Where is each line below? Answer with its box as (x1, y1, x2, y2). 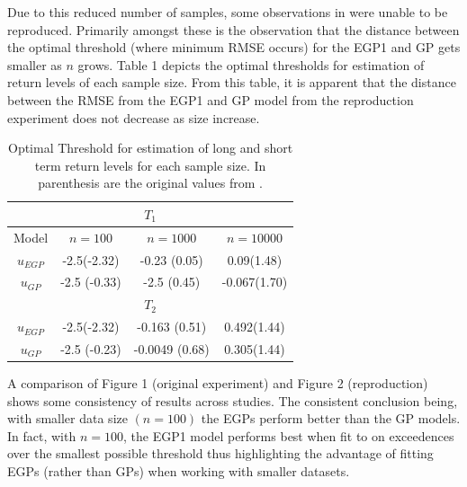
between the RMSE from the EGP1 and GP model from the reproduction (7, 90, 414, 109)
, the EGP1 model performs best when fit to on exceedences (122, 426, 454, 445)
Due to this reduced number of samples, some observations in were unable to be (7, 3, 448, 21)
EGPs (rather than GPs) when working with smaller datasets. (7, 462, 350, 481)
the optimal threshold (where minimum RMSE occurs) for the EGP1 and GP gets (7, 38, 461, 57)
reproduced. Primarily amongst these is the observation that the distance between (7, 20, 460, 39)
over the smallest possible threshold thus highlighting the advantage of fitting (7, 444, 434, 463)
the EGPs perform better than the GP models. (201, 409, 461, 428)
